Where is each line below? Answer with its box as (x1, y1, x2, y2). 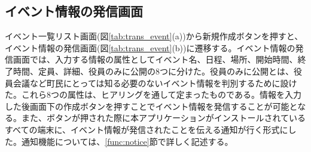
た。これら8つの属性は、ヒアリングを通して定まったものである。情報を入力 (5, 88, 301, 101)
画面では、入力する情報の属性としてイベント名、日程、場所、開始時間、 (13, 53, 298, 66)
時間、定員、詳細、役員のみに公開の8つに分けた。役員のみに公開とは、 (13, 64, 294, 77)
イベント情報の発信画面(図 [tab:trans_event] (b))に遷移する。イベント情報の (5, 41, 295, 54)
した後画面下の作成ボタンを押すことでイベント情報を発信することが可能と (5, 100, 298, 112)
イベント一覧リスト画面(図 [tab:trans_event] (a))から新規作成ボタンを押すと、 (5, 30, 303, 42)
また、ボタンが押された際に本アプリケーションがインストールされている (21, 111, 306, 124)
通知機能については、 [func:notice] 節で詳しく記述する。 (21, 135, 233, 147)
